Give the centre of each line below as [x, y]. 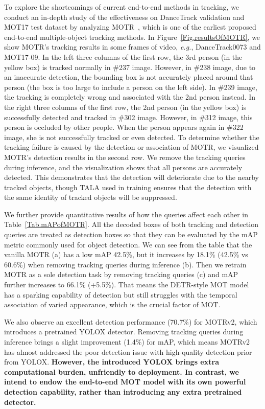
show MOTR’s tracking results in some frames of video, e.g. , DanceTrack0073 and [132, 47]
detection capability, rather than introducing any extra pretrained [123, 391]
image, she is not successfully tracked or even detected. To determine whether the [132, 137]
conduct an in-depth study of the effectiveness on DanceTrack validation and [124, 17]
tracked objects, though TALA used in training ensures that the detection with [128, 187]
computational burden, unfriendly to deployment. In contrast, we [122, 371]
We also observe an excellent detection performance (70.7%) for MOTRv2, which [131, 321]
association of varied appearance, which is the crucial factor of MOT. [112, 304]
